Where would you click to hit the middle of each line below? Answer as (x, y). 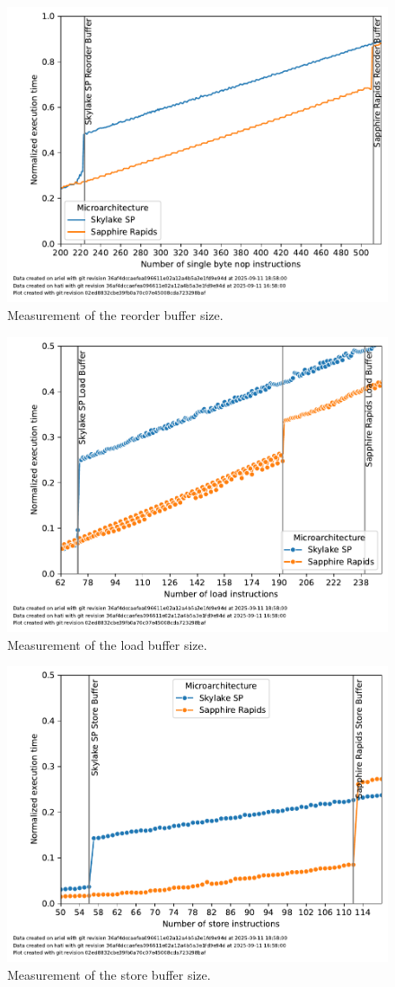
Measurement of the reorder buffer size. (115, 314)
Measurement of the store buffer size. (109, 974)
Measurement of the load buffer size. (107, 644)
